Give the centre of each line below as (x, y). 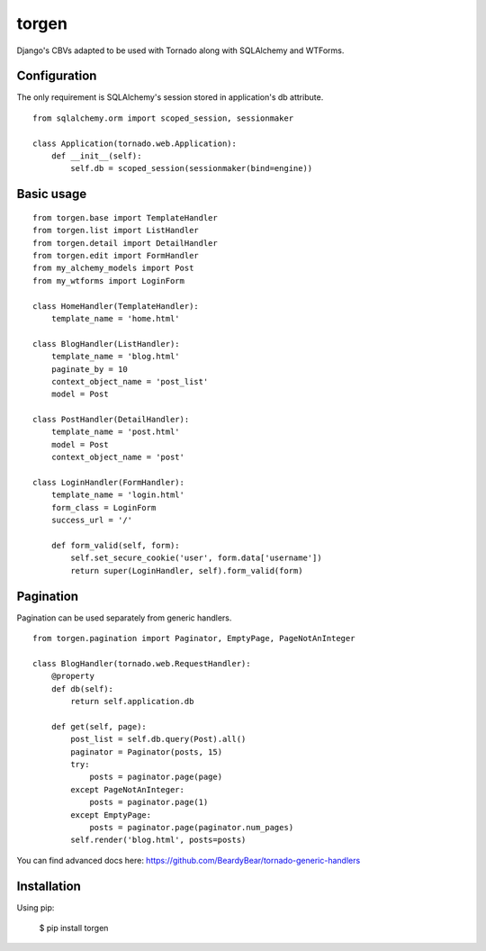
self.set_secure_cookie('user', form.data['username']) (197, 558)
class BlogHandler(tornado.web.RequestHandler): (142, 663)
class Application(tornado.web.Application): (135, 143)
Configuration (57, 76)
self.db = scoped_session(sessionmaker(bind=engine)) (192, 168)
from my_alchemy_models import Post (113, 268)
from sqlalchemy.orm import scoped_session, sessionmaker (163, 118)
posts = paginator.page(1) (149, 802)
